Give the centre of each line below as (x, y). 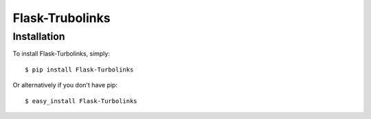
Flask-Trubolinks (61, 18)
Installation (39, 36)
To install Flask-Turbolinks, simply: (61, 54)
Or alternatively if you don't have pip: (65, 85)
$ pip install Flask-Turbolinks (79, 69)
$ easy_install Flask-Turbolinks (81, 101)
